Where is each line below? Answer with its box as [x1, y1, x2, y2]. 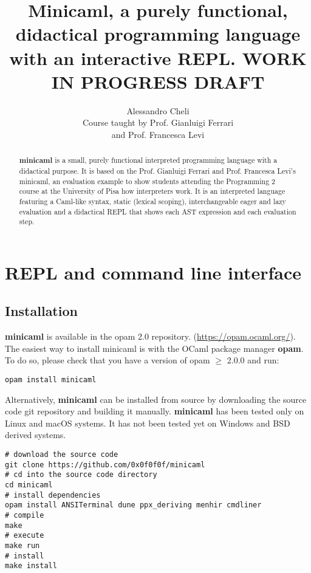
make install [5, 561, 57, 571]
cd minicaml [5, 481, 53, 490]
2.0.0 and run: [227, 354, 279, 366]
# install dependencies [5, 490, 101, 499]
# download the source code [5, 450, 118, 459]
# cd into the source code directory [5, 470, 157, 479]
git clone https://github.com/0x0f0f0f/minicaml [5, 460, 205, 469]
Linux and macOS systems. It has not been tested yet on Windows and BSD [5, 416, 290, 429]
